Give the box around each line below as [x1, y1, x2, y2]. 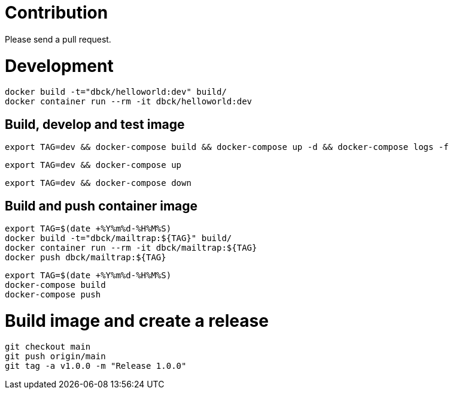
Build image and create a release [5, 310, 269, 331]
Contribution [5, 2, 108, 23]
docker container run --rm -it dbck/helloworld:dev [5, 97, 253, 107]
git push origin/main [5, 351, 106, 362]
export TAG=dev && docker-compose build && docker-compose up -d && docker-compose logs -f [5, 142, 449, 152]
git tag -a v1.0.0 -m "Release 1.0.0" [5, 361, 187, 371]
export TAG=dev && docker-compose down [5, 178, 191, 188]
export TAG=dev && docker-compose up [5, 160, 182, 170]
